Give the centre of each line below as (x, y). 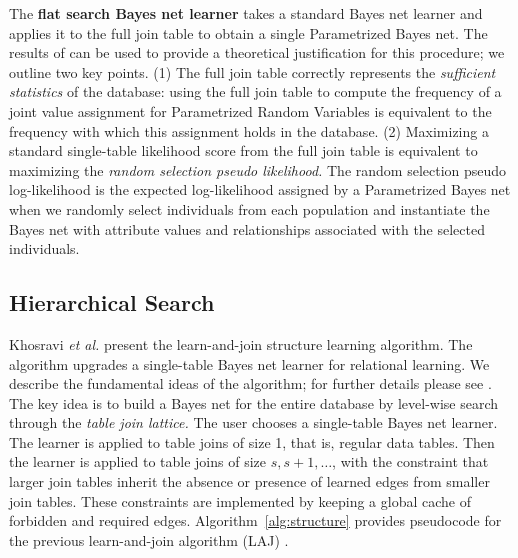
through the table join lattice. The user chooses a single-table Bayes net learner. (253, 422)
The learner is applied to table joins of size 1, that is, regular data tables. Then (252, 441)
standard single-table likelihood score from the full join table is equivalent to (243, 150)
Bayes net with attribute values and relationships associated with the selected (247, 228)
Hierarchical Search (112, 302)
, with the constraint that (410, 461)
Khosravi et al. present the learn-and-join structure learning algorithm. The (241, 343)
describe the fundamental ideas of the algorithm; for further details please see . (250, 383)
